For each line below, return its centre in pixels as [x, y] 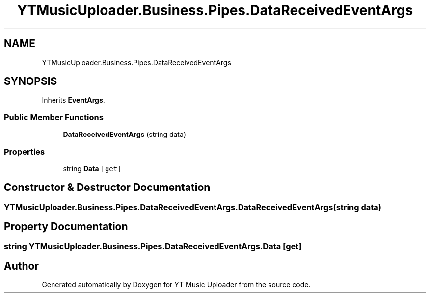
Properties [25, 151]
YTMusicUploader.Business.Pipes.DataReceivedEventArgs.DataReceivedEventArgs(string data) [193, 207]
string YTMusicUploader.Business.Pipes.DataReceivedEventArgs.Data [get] [153, 246]
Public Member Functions [54, 117]
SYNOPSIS [31, 81]
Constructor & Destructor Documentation [107, 188]
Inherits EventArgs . [73, 100]
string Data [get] [92, 168]
